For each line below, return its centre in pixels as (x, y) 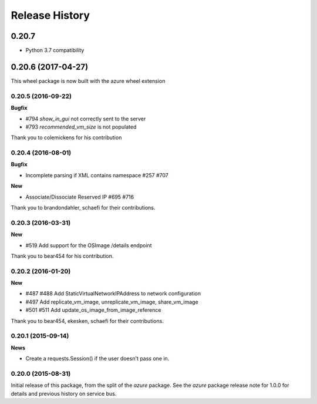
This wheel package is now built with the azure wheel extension (88, 81)
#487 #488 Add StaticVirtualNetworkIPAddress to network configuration (113, 294)
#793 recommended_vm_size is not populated (81, 127)
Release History (50, 15)
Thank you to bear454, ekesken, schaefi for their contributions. (87, 321)
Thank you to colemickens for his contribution (66, 137)
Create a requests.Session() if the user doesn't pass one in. (97, 359)
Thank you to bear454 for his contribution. (62, 256)
